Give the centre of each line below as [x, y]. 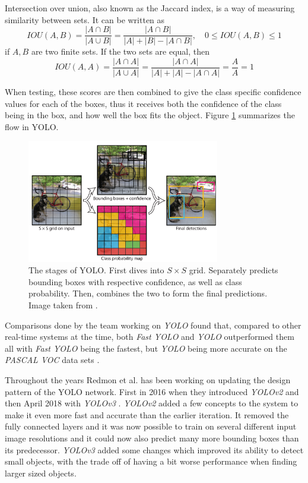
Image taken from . [63, 305]
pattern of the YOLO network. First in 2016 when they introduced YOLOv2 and [152, 391]
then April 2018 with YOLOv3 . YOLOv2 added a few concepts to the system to [152, 403]
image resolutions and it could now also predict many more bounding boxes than [152, 438]
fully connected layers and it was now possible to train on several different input [151, 426]
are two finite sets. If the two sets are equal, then [120, 51]
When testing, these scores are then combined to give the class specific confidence [153, 91]
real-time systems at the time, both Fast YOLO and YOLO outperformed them [150, 337]
